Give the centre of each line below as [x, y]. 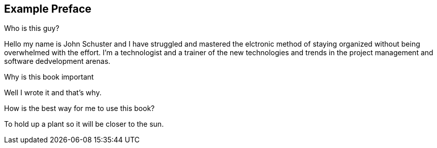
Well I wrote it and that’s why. [53, 93]
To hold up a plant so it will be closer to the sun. [84, 124]
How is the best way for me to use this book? [80, 108]
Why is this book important [49, 77]
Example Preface [48, 9]
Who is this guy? [32, 28]
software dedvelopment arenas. [57, 61]
